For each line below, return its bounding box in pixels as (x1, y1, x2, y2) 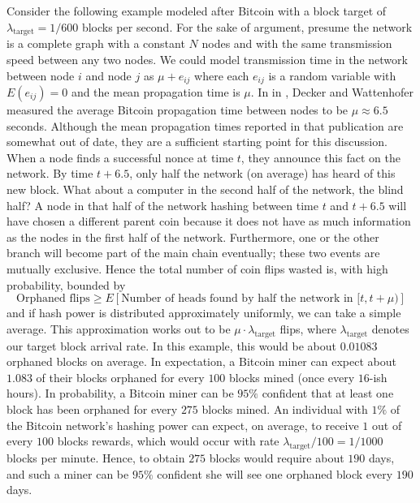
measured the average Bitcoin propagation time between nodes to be (6, 101, 349, 118)
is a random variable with (268, 67, 396, 84)
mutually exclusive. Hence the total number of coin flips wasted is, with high (6, 260, 388, 277)
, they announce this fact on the (240, 148, 401, 166)
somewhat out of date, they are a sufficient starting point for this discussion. (6, 133, 388, 150)
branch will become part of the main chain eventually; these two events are (6, 244, 380, 261)
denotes (371, 320, 409, 337)
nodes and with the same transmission (201, 35, 392, 52)
